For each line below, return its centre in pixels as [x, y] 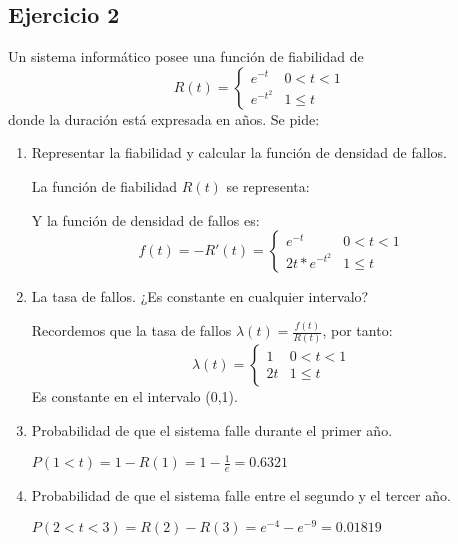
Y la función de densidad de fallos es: [145, 219]
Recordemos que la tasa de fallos [131, 330]
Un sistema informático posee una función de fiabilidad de [186, 56]
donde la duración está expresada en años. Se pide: [164, 118]
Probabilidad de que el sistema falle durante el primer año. [212, 429]
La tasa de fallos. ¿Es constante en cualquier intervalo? [200, 296]
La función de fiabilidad [104, 185]
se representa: [268, 185]
